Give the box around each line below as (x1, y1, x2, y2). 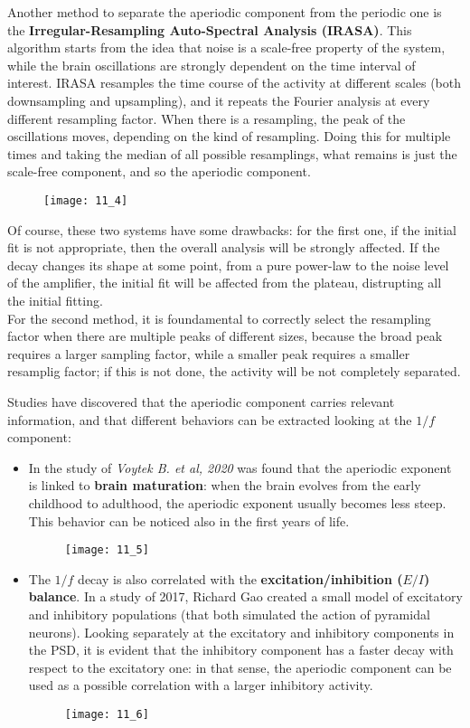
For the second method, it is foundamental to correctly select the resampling (7, 308, 431, 327)
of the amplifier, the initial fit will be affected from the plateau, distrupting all (7, 273, 442, 292)
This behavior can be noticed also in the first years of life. (28, 511, 350, 530)
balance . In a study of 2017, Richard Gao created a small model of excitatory (28, 587, 463, 606)
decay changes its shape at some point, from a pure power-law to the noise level (7, 255, 449, 274)
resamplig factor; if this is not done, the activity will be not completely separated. (7, 362, 461, 381)
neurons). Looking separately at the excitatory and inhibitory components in (28, 622, 455, 641)
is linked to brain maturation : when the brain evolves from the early (28, 476, 421, 495)
